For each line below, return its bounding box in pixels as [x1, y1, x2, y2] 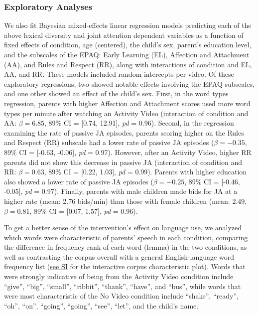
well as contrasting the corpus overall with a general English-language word [4, 251, 234, 262]
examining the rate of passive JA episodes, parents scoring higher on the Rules [4, 127, 244, 138]
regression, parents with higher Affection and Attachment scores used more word [4, 98, 251, 108]
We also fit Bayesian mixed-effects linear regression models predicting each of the [4, 20, 252, 30]
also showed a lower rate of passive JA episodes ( [4, 176, 153, 186]
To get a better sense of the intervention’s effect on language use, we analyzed [4, 222, 242, 233]
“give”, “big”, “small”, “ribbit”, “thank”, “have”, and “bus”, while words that [4, 281, 241, 291]
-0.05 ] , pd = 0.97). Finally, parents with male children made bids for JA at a [4, 186, 238, 196]
